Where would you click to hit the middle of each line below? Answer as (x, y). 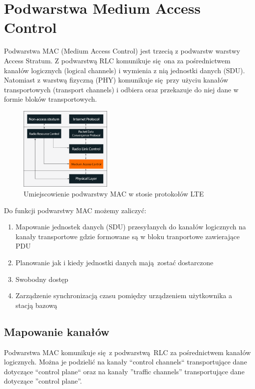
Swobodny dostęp (42, 279)
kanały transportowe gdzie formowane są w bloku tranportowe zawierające (127, 236)
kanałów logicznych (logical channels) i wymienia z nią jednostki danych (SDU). (125, 70)
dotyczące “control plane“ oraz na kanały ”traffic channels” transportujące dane (124, 371)
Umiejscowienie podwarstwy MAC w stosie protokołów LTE (114, 193)
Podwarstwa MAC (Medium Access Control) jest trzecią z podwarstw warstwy (122, 51)
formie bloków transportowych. (51, 99)
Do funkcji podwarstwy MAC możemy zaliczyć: (75, 210)
